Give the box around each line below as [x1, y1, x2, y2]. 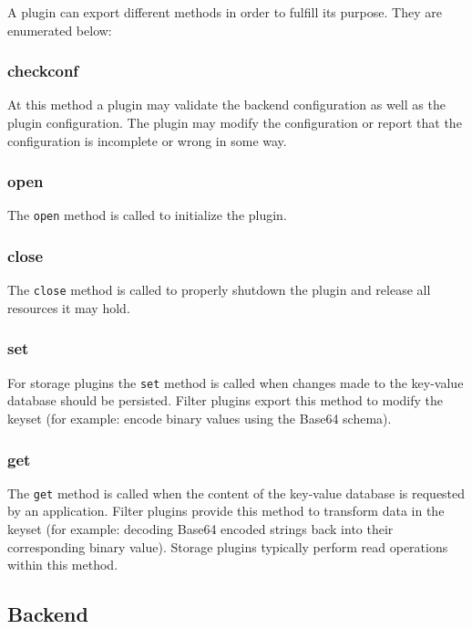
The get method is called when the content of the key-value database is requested [7, 483, 466, 502]
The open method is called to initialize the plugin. [7, 205, 287, 225]
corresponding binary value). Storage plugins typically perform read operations [7, 537, 448, 556]
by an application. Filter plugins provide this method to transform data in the [7, 501, 445, 520]
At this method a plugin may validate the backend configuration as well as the [7, 95, 446, 114]
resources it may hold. [7, 298, 130, 317]
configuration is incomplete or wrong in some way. [7, 131, 287, 150]
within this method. [7, 555, 118, 574]
